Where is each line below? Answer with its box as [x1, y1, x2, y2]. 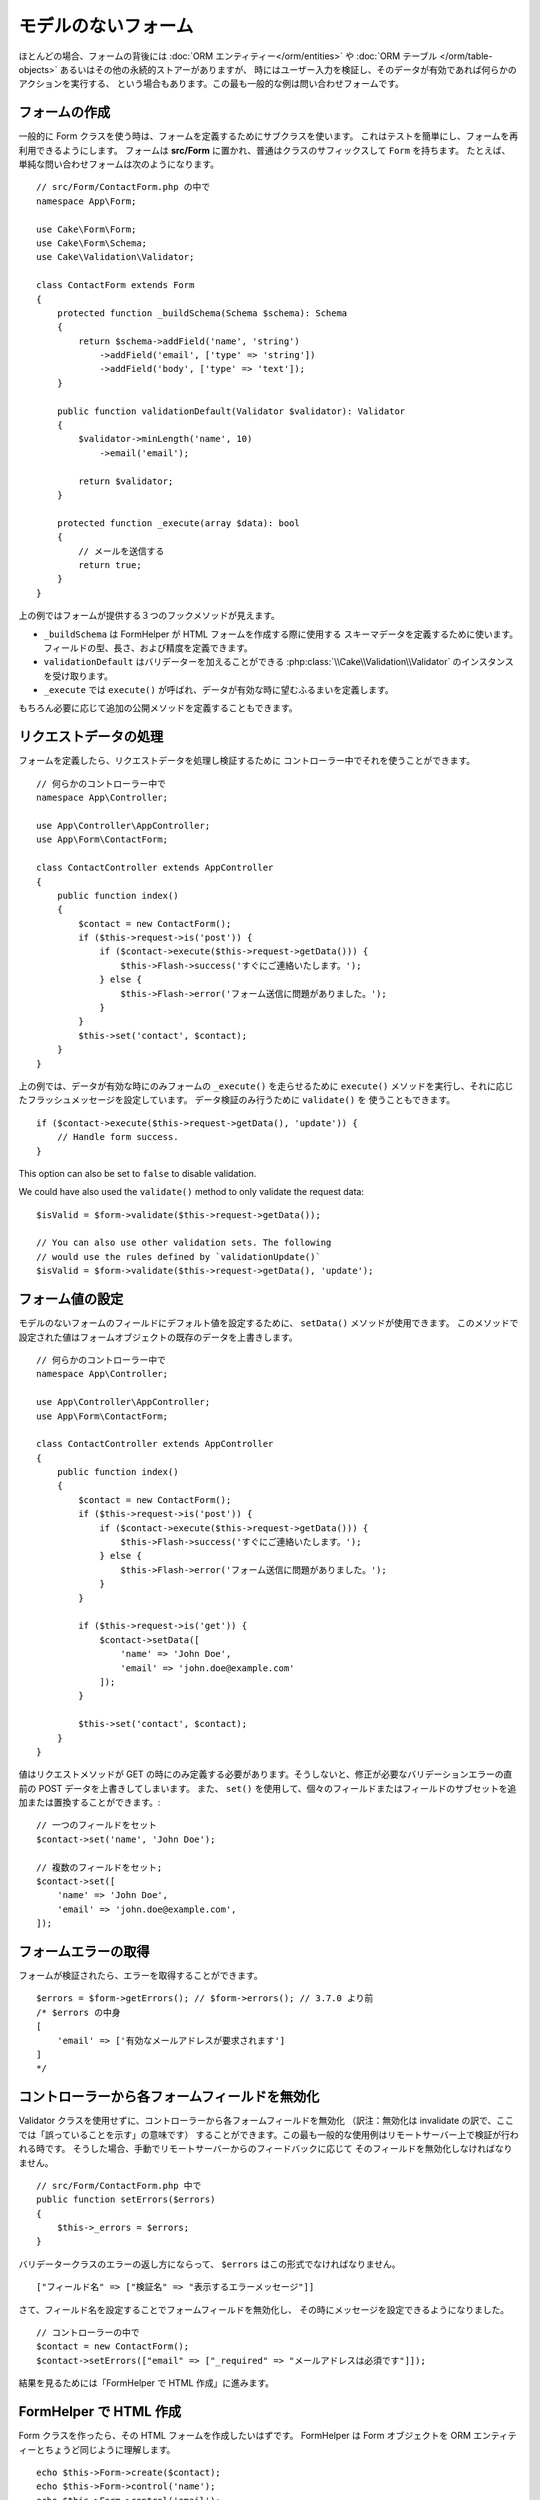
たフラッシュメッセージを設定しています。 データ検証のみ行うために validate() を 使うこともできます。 [18, 1094, 455, 1106]
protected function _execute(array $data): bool [56, 517, 300, 529]
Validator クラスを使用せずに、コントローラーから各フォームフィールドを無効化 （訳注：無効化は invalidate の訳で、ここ [18, 2115, 515, 2127]
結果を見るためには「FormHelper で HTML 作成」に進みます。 [18, 2377, 275, 2389]
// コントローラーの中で [36, 2327, 140, 2339]
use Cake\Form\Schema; [36, 237, 148, 249]
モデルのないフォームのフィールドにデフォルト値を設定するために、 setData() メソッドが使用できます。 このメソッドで [18, 1317, 519, 1329]
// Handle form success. [56, 1131, 179, 1143]
